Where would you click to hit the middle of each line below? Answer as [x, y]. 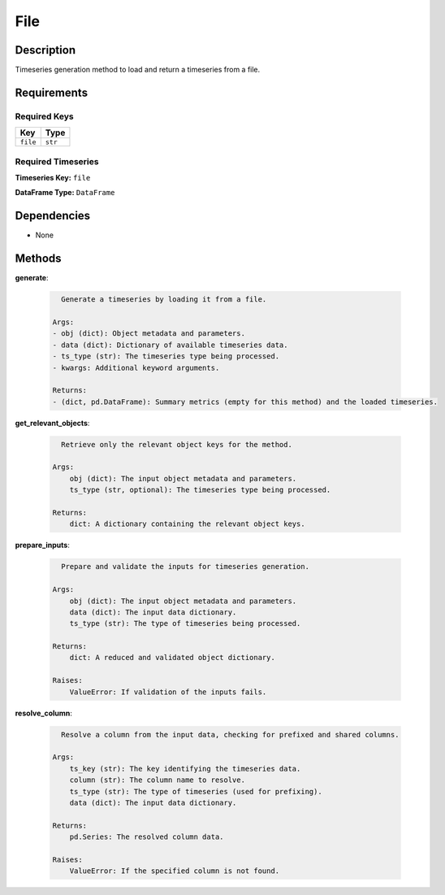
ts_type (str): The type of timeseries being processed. [185, 623]
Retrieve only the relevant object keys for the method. [177, 444]
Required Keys [44, 116]
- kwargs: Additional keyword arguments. [136, 367]
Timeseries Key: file [53, 177]
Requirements [52, 92]
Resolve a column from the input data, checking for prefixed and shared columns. [230, 734]
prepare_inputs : [43, 545]
